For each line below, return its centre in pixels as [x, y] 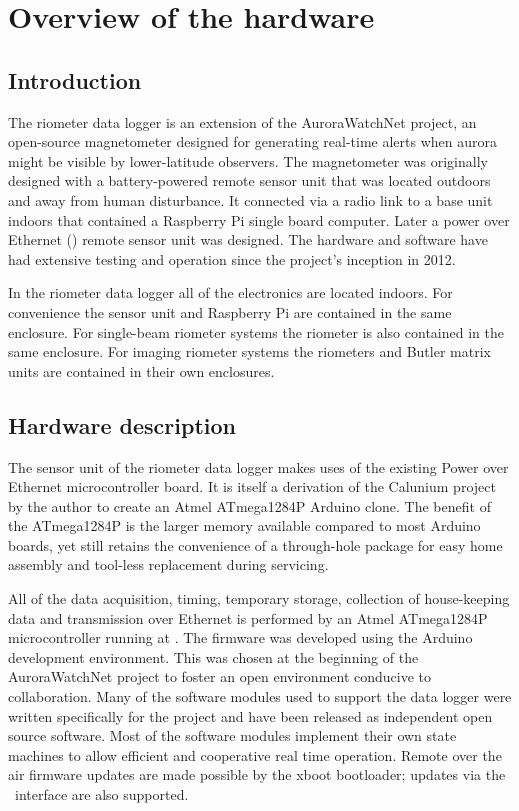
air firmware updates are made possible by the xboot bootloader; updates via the [257, 774]
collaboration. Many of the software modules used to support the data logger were [260, 696]
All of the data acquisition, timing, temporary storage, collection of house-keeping [259, 598]
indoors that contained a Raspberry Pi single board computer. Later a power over [259, 219]
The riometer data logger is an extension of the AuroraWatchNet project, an [242, 121]
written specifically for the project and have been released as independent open [250, 715]
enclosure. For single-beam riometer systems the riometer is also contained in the [256, 331]
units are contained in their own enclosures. [141, 370]
